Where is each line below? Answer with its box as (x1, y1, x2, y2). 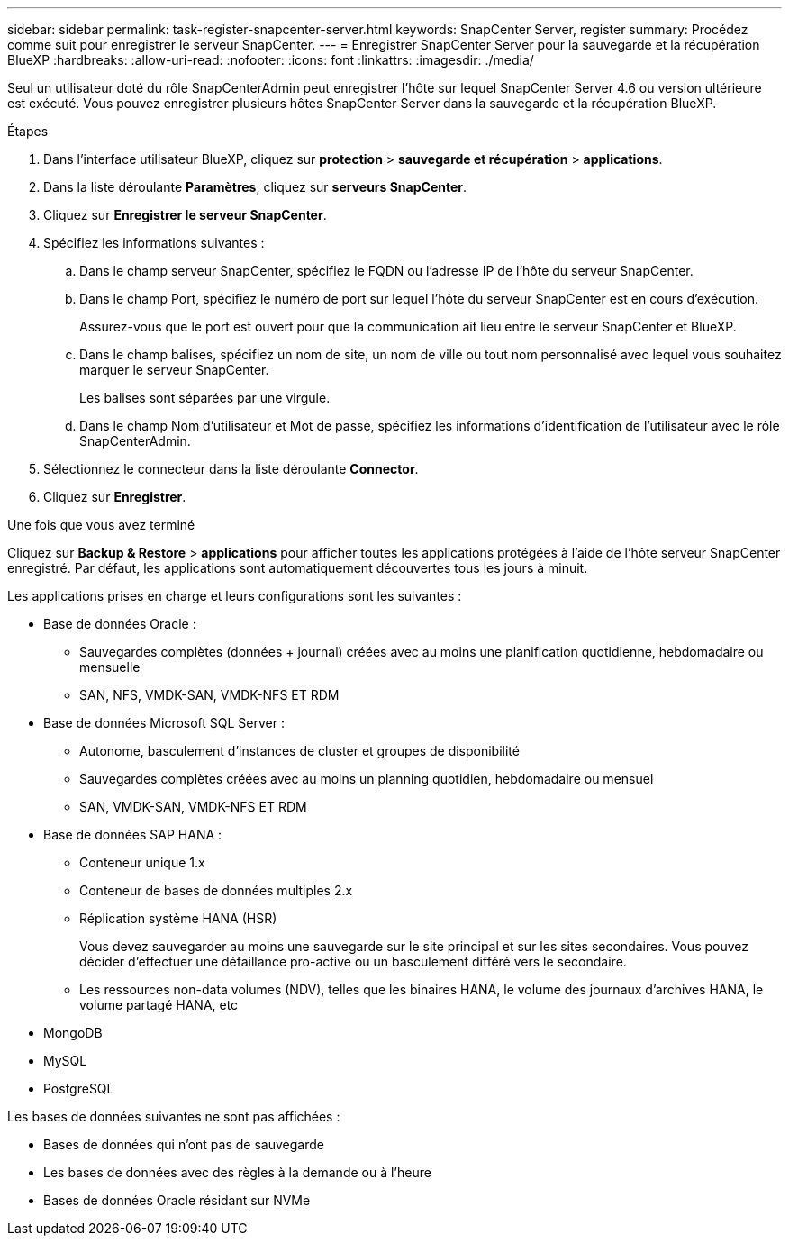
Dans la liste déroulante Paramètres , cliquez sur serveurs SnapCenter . (43, 179, 467, 195)
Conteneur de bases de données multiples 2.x (79, 883, 353, 898)
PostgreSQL (43, 1081, 114, 1096)
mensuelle (79, 659, 141, 675)
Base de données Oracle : (43, 616, 196, 631)
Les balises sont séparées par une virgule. (79, 390, 331, 405)
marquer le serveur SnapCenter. (79, 362, 269, 377)
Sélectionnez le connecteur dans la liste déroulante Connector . (43, 461, 419, 476)
